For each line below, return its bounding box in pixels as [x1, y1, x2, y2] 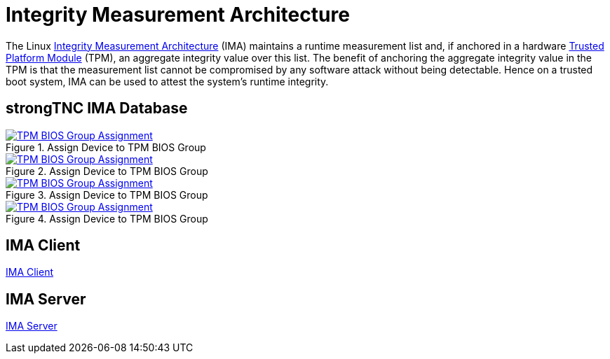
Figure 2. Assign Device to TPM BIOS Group [6, 164, 208, 177]
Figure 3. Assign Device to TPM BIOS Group [6, 188, 208, 201]
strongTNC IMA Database [6, 99, 188, 118]
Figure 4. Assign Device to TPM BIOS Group [6, 212, 208, 225]
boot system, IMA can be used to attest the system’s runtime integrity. [6, 75, 329, 87]
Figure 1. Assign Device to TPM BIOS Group [6, 141, 206, 153]
